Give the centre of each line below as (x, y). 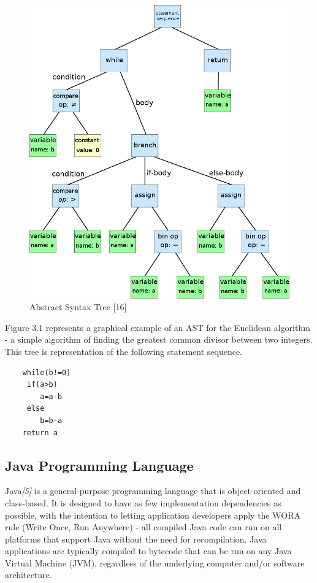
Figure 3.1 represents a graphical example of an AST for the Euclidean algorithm (158, 327)
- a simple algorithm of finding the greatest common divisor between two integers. (159, 339)
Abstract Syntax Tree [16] (78, 307)
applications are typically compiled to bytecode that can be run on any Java (148, 551)
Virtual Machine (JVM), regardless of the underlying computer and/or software (155, 562)
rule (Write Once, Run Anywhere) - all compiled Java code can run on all (143, 527)
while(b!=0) (47, 372)
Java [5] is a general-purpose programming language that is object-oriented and (153, 491)
